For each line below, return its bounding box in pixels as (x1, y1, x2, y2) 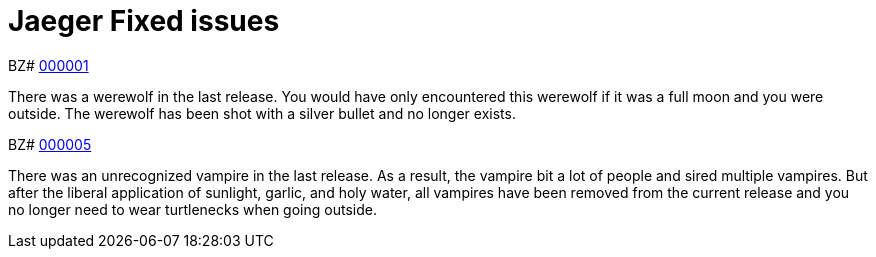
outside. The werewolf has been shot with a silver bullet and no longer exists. (8, 104, 516, 122)
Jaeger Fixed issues (8, 4, 280, 38)
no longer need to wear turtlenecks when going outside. (8, 200, 377, 218)
